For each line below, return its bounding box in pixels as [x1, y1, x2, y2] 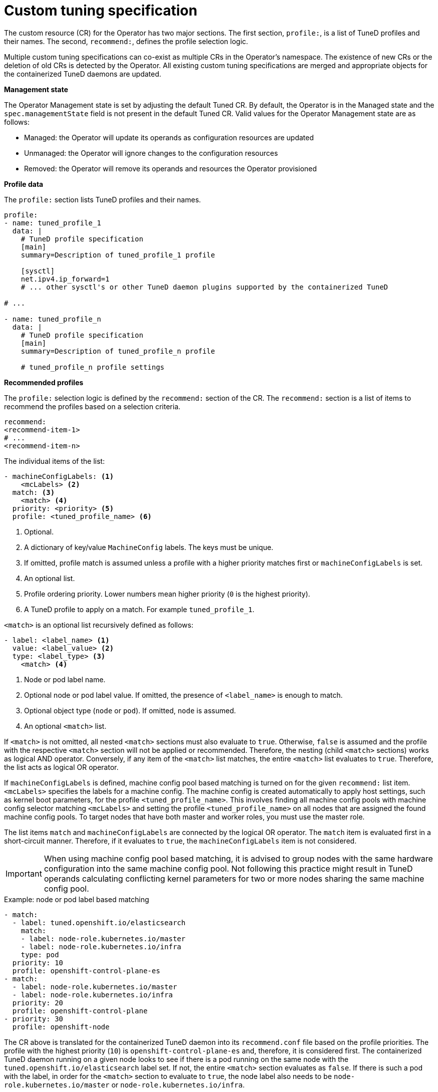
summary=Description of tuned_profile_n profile [21, 347, 215, 355]
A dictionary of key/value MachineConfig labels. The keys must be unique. [24, 542, 273, 552]
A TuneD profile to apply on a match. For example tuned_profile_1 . [24, 605, 255, 614]
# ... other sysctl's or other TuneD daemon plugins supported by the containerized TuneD [21, 283, 388, 291]
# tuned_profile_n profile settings [21, 363, 165, 371]
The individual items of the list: [4, 456, 105, 465]
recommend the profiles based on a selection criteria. [4, 402, 181, 411]
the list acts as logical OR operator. [4, 762, 119, 771]
